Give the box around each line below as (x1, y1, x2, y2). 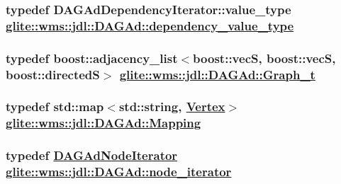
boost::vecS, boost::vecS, (193, 49, 336, 67)
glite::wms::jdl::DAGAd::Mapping (6, 114, 201, 132)
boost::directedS (6, 65, 100, 83)
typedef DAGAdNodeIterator (6, 146, 178, 164)
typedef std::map (6, 98, 104, 115)
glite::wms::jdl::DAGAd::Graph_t (119, 65, 315, 83)
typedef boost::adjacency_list (6, 49, 178, 67)
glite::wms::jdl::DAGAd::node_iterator (6, 163, 232, 180)
